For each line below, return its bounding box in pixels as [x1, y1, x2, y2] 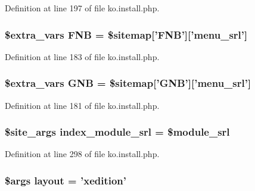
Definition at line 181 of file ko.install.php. [5, 99, 160, 111]
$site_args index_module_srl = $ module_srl [5, 124, 230, 139]
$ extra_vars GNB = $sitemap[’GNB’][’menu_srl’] [5, 76, 251, 90]
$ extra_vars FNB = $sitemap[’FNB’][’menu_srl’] [5, 27, 248, 42]
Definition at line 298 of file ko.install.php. [5, 148, 160, 160]
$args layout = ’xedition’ [5, 173, 127, 187]
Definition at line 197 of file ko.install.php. [5, 2, 160, 14]
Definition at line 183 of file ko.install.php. [5, 50, 160, 62]
